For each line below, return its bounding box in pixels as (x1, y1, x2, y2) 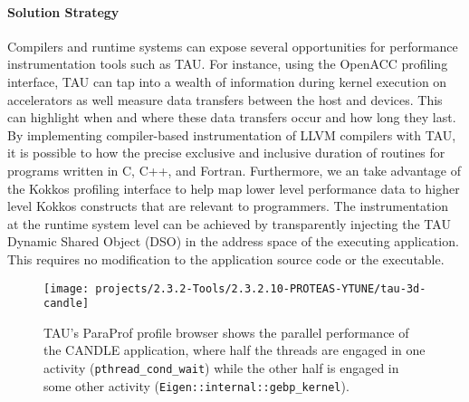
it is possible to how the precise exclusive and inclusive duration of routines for (7, 143, 445, 162)
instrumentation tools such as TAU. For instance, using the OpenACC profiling (7, 54, 448, 73)
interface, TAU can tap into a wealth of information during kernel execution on (7, 72, 447, 91)
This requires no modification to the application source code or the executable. (7, 249, 445, 268)
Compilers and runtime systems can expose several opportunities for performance (7, 36, 458, 55)
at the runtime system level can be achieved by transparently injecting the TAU (7, 214, 451, 233)
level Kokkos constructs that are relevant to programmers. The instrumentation (7, 196, 449, 215)
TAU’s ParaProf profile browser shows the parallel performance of (43, 322, 409, 341)
